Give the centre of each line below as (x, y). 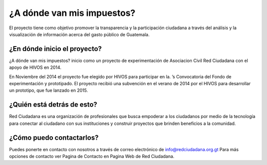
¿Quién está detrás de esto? (53, 105)
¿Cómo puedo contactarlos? (54, 137)
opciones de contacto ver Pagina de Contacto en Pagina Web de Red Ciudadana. (92, 156)
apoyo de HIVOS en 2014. (35, 67)
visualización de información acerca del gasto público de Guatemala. (79, 34)
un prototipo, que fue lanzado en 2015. (49, 90)
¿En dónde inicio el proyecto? (56, 49)
